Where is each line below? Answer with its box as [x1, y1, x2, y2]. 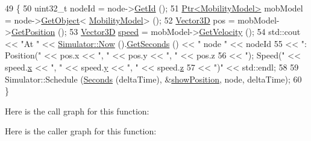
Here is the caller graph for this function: [5, 125, 157, 137]
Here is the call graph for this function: [5, 104, 149, 117]
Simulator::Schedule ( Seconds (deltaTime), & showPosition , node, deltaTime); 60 [5, 72, 302, 85]
